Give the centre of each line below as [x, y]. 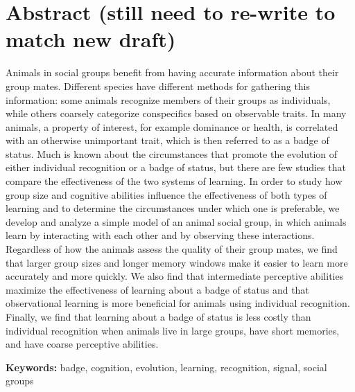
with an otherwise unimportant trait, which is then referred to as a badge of [167, 140]
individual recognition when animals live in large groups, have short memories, [173, 330]
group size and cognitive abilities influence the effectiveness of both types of [166, 194]
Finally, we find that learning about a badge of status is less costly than [158, 317]
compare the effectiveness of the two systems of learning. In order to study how [174, 181]
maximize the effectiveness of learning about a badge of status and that [157, 289]
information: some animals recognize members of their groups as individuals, [168, 99]
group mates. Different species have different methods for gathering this [158, 86]
